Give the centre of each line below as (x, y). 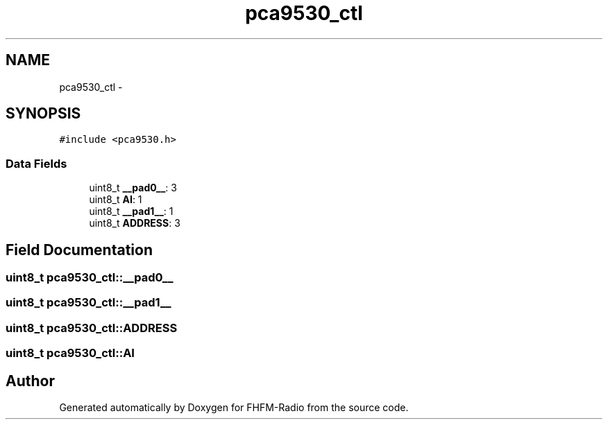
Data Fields (36, 163)
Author (30, 381)
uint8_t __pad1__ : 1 (131, 211)
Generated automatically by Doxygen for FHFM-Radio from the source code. (234, 407)
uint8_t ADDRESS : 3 (135, 223)
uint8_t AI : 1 (116, 200)
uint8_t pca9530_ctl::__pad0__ (90, 278)
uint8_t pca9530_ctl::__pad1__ (88, 303)
